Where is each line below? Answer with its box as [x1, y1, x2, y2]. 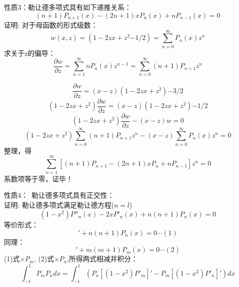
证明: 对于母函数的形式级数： [4, 20, 98, 30]
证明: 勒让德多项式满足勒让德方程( [4, 199, 115, 210]
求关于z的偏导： [4, 47, 56, 58]
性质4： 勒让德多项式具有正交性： [4, 190, 114, 200]
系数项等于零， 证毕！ [4, 173, 73, 183]
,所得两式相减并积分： [67, 253, 138, 264]
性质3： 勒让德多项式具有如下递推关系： [4, 2, 131, 12]
